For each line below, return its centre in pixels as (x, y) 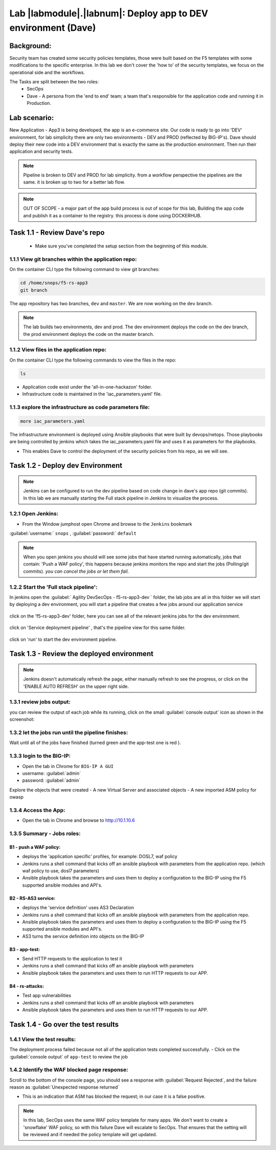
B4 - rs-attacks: (27, 986)
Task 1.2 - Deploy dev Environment (66, 466)
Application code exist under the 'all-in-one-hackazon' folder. (87, 387)
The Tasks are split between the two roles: (54, 82)
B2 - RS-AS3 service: (32, 898)
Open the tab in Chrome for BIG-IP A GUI (68, 766)
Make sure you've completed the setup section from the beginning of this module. (121, 246)
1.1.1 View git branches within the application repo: (73, 259)
